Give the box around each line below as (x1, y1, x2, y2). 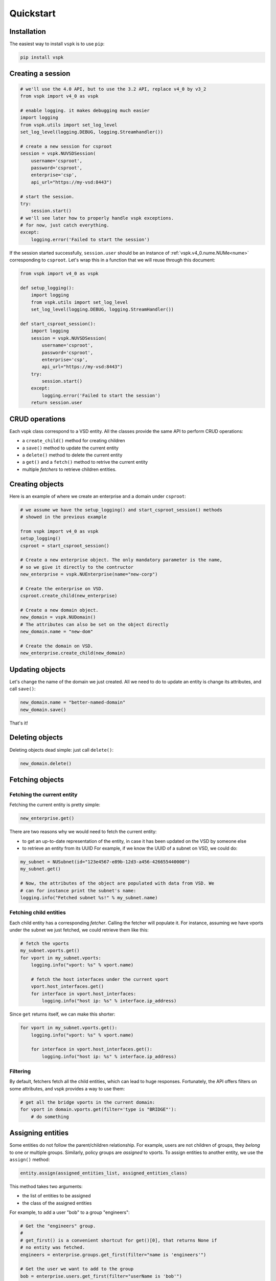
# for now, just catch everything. (20, 222, 109, 228)
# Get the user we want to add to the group (20, 1266, 134, 1272)
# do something (31, 1113, 69, 1120)
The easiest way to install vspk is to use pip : (9, 41, 105, 47)
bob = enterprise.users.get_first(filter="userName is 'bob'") (20, 1273, 182, 1279)
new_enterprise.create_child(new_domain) (20, 650, 126, 656)
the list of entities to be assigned (22, 1193, 91, 1199)
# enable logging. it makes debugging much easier (20, 108, 150, 113)
